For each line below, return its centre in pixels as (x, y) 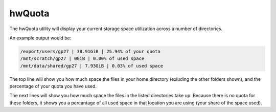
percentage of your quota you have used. (53, 86)
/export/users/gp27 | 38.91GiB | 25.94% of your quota (90, 51)
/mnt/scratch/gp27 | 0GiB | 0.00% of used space (82, 59)
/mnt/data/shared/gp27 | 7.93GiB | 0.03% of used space (92, 66)
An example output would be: (40, 38)
